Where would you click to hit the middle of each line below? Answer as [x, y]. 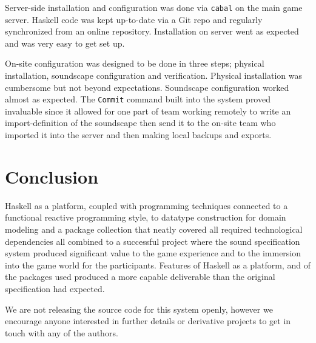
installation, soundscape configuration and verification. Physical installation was [154, 75]
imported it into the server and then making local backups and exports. [138, 135]
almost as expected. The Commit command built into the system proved [138, 99]
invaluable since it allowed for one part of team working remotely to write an [148, 111]
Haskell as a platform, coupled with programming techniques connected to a [146, 205]
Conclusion [52, 176]
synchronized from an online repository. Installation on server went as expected [152, 31]
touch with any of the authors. [62, 332]
